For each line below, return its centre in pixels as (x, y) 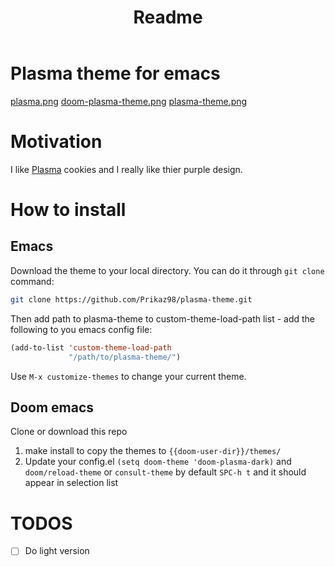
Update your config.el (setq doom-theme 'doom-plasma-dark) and (158, 462)
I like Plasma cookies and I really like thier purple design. (126, 169)
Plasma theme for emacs (115, 73)
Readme (168, 17)
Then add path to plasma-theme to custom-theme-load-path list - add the (162, 318)
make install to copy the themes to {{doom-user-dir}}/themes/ (153, 451)
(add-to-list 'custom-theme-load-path (91, 347)
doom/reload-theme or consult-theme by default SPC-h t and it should (165, 472)
